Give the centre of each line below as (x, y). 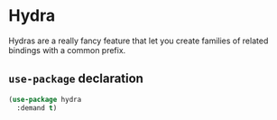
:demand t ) (37, 108)
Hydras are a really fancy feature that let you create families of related (138, 41)
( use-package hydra (45, 99)
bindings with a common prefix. (67, 50)
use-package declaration (76, 79)
